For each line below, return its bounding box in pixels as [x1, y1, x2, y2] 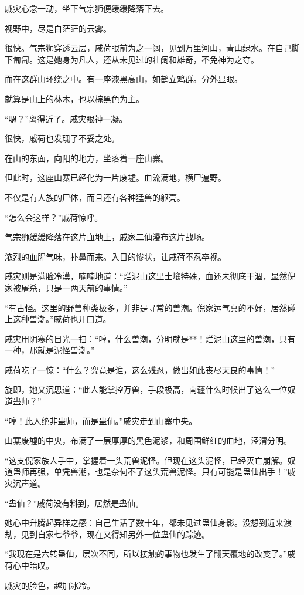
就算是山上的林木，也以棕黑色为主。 [5, 92, 144, 104]
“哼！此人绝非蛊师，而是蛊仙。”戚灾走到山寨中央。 [5, 414, 197, 427]
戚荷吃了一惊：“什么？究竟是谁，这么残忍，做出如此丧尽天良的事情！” [5, 363, 275, 376]
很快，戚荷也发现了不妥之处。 [5, 132, 119, 144]
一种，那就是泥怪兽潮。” [5, 344, 95, 356]
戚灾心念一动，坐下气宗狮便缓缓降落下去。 [5, 2, 169, 14]
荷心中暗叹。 [5, 559, 54, 571]
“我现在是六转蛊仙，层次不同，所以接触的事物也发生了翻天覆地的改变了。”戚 [5, 547, 296, 560]
